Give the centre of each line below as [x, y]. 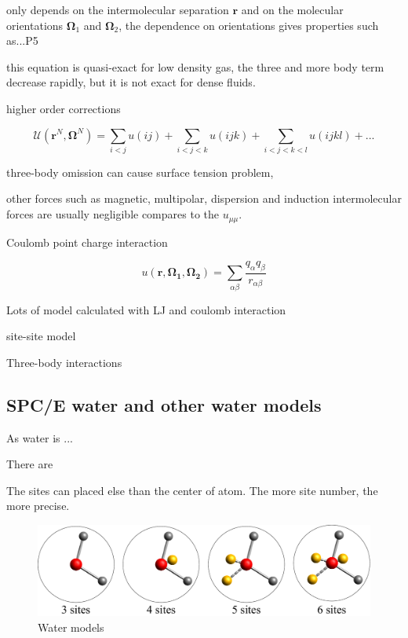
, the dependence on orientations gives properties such [249, 25]
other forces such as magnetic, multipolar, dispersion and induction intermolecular [204, 198]
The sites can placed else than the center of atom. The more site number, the [192, 490]
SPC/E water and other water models [164, 404]
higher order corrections [64, 108]
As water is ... [40, 437]
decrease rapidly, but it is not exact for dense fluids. [131, 82]
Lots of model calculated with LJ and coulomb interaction [146, 309]
